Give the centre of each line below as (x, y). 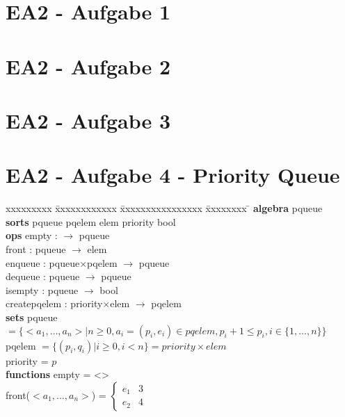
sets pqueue (32, 317)
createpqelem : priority (54, 303)
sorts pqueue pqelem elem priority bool (91, 221)
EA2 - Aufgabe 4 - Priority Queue (173, 175)
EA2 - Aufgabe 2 (88, 66)
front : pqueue (36, 249)
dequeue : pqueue (43, 276)
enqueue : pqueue (43, 262)
